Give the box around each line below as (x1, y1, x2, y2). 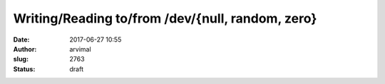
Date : (13, 35, 30, 44)
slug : (13, 55, 29, 64)
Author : (13, 44, 37, 53)
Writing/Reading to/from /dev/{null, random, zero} (13, 11, 317, 26)
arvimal (69, 44, 92, 53)
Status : (13, 64, 36, 73)
